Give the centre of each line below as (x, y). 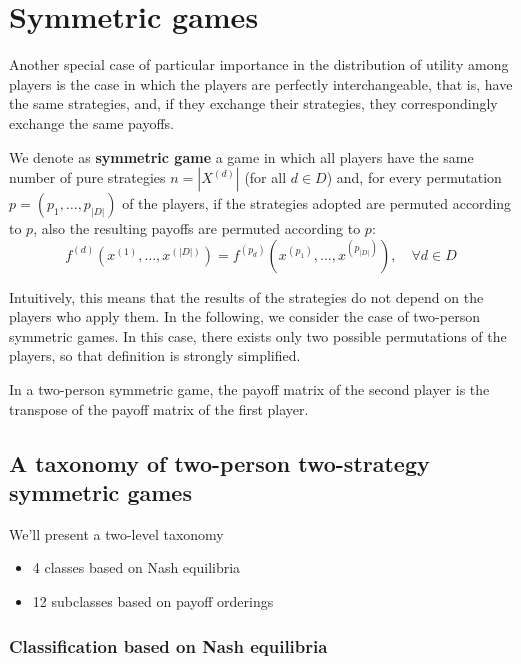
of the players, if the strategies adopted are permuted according (317, 203)
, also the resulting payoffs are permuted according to (197, 228)
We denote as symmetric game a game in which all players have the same (241, 156)
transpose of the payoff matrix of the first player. (159, 408)
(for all (265, 177)
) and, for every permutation (414, 177)
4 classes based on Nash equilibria (136, 567)
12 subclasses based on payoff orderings (153, 601)
